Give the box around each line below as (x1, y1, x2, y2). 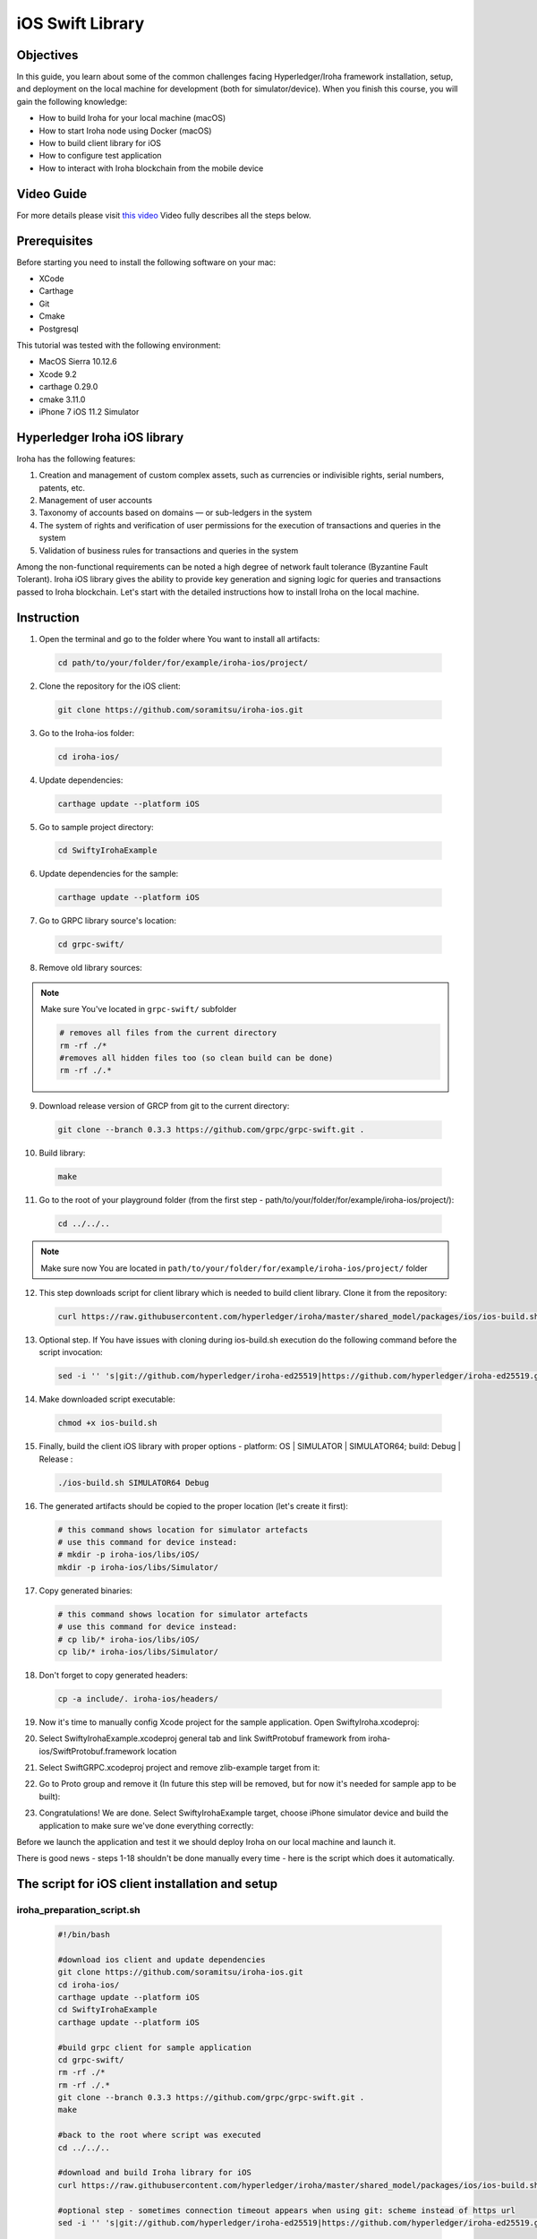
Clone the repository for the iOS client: (38, 681, 181, 691)
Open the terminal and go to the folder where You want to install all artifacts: (38, 633, 320, 644)
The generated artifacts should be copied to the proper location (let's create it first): (38, 1500, 349, 1511)
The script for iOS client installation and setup (16, 1876, 277, 1892)
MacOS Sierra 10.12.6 (38, 356, 117, 367)
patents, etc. (38, 482, 85, 493)
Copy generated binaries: (38, 1585, 133, 1596)
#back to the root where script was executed (57, 2130, 261, 2140)
